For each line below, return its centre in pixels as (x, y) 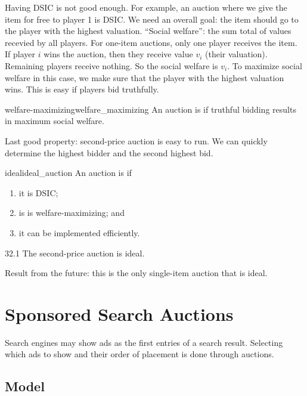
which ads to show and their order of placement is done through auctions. (139, 354)
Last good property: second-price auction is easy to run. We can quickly (136, 140)
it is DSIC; (38, 192)
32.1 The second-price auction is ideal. (75, 253)
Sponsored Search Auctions (119, 313)
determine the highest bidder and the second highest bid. (109, 152)
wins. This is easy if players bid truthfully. (82, 89)
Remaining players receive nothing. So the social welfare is (111, 65)
